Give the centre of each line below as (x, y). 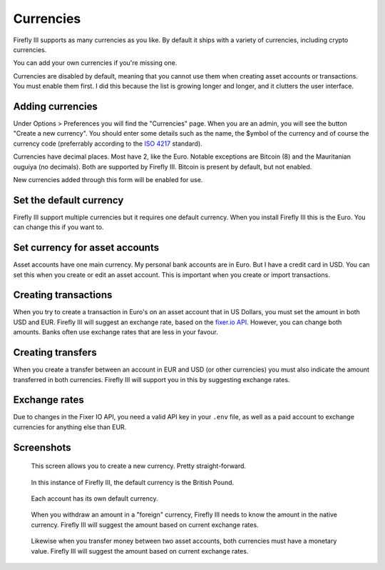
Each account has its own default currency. (94, 499)
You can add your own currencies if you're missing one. (95, 63)
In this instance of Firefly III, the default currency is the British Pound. (133, 482)
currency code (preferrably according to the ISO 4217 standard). (108, 144)
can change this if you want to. (58, 227)
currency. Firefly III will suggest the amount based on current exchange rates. (145, 524)
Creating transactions (63, 295)
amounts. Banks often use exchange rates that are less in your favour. (116, 332)
